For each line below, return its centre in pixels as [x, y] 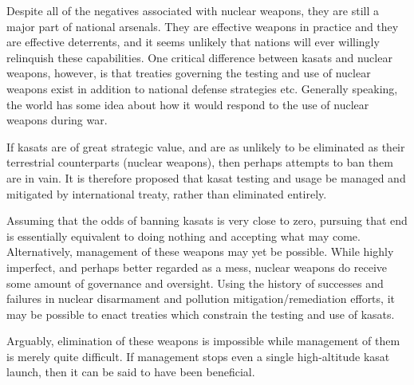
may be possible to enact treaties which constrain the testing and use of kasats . [201, 314]
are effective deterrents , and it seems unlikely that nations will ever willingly [193, 42]
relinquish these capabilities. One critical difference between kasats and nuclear [199, 57]
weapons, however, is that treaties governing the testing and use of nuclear [189, 73]
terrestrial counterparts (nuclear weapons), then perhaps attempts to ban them [200, 162]
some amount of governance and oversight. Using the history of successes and [195, 283]
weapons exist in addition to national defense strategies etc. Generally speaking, [202, 88]
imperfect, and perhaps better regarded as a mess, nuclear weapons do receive [197, 267]
